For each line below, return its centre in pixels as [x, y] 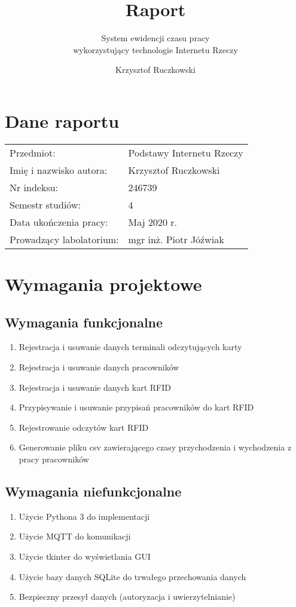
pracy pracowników [54, 459]
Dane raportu [62, 120]
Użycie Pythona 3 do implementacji [84, 516]
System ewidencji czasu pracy [155, 38]
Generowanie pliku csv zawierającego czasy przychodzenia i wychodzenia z [155, 447]
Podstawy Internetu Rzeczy [186, 152]
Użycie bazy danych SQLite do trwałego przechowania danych [132, 576]
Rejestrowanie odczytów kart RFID [84, 427]
